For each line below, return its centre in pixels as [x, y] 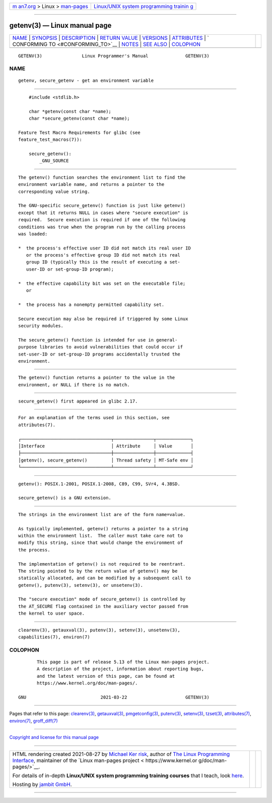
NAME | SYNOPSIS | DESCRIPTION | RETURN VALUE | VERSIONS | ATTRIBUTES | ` [111, 38]
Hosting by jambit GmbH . [42, 784]
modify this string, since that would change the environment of [101, 543]
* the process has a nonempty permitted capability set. [91, 305]
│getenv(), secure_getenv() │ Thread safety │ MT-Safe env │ [106, 460]
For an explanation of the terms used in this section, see [94, 418]
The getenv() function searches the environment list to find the [102, 177]
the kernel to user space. [52, 613]
